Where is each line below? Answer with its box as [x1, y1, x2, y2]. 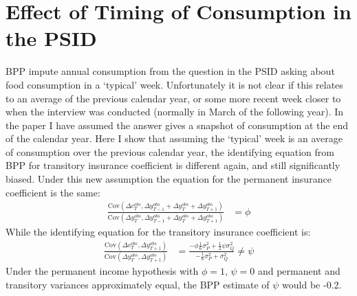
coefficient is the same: [6, 185, 100, 199]
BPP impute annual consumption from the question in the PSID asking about [6, 64, 335, 78]
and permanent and [257, 264, 340, 278]
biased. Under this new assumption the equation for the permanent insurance [6, 172, 332, 186]
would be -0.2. [282, 277, 342, 291]
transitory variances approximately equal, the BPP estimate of [6, 277, 270, 291]
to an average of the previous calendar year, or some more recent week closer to [6, 91, 341, 105]
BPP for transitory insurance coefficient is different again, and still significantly [6, 158, 340, 172]
